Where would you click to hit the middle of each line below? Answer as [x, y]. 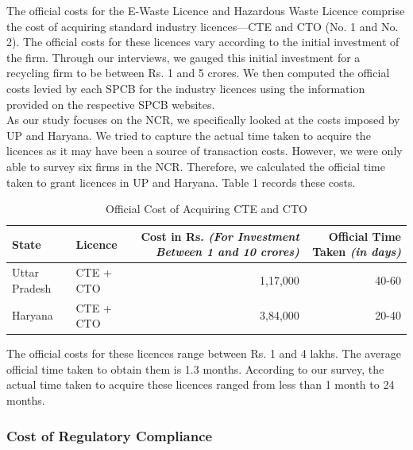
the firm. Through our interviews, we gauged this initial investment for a [183, 57]
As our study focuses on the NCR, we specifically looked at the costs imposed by [203, 120]
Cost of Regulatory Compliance [110, 435]
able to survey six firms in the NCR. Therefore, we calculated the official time [196, 166]
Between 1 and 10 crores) [227, 252]
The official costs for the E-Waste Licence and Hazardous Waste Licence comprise [206, 10]
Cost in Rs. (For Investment [220, 236]
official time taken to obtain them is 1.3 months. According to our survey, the [195, 369]
